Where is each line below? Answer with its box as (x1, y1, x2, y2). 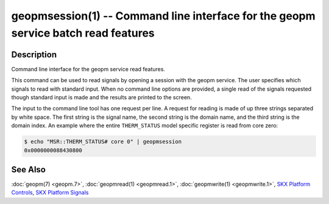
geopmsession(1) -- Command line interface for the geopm (11, 9, 316, 23)
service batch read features (11, 26, 155, 40)
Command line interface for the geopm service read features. (11, 65, 166, 72)
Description (11, 49, 57, 60)
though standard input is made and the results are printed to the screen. (11, 94, 192, 101)
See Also (11, 164, 46, 175)
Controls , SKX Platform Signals (11, 189, 89, 196)
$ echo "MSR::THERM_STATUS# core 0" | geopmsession (24, 138, 182, 146)
